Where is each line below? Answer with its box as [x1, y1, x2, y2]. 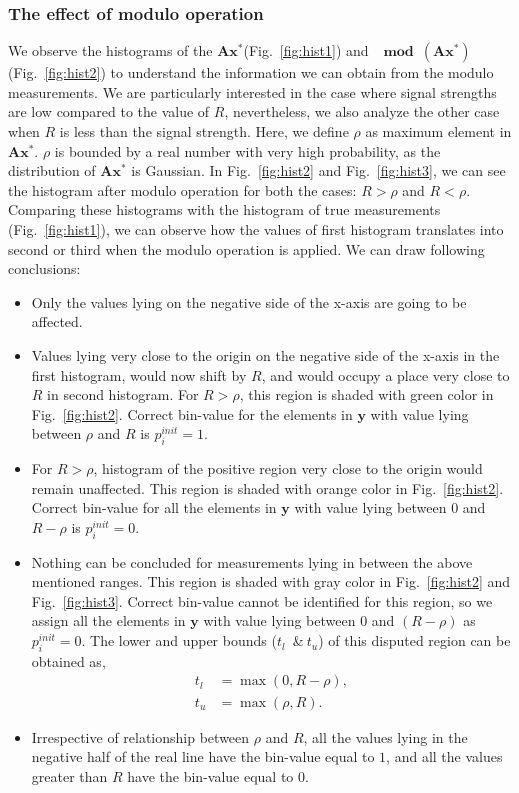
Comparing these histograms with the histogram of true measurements [8, 199, 441, 220]
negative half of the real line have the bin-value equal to [31, 746, 375, 767]
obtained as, [31, 650, 106, 671]
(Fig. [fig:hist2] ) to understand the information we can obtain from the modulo [8, 62, 494, 83]
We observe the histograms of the [8, 40, 213, 61]
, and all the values [386, 746, 503, 767]
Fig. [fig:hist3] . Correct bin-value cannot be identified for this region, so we [31, 590, 493, 611]
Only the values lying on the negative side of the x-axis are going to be [31, 291, 467, 312]
